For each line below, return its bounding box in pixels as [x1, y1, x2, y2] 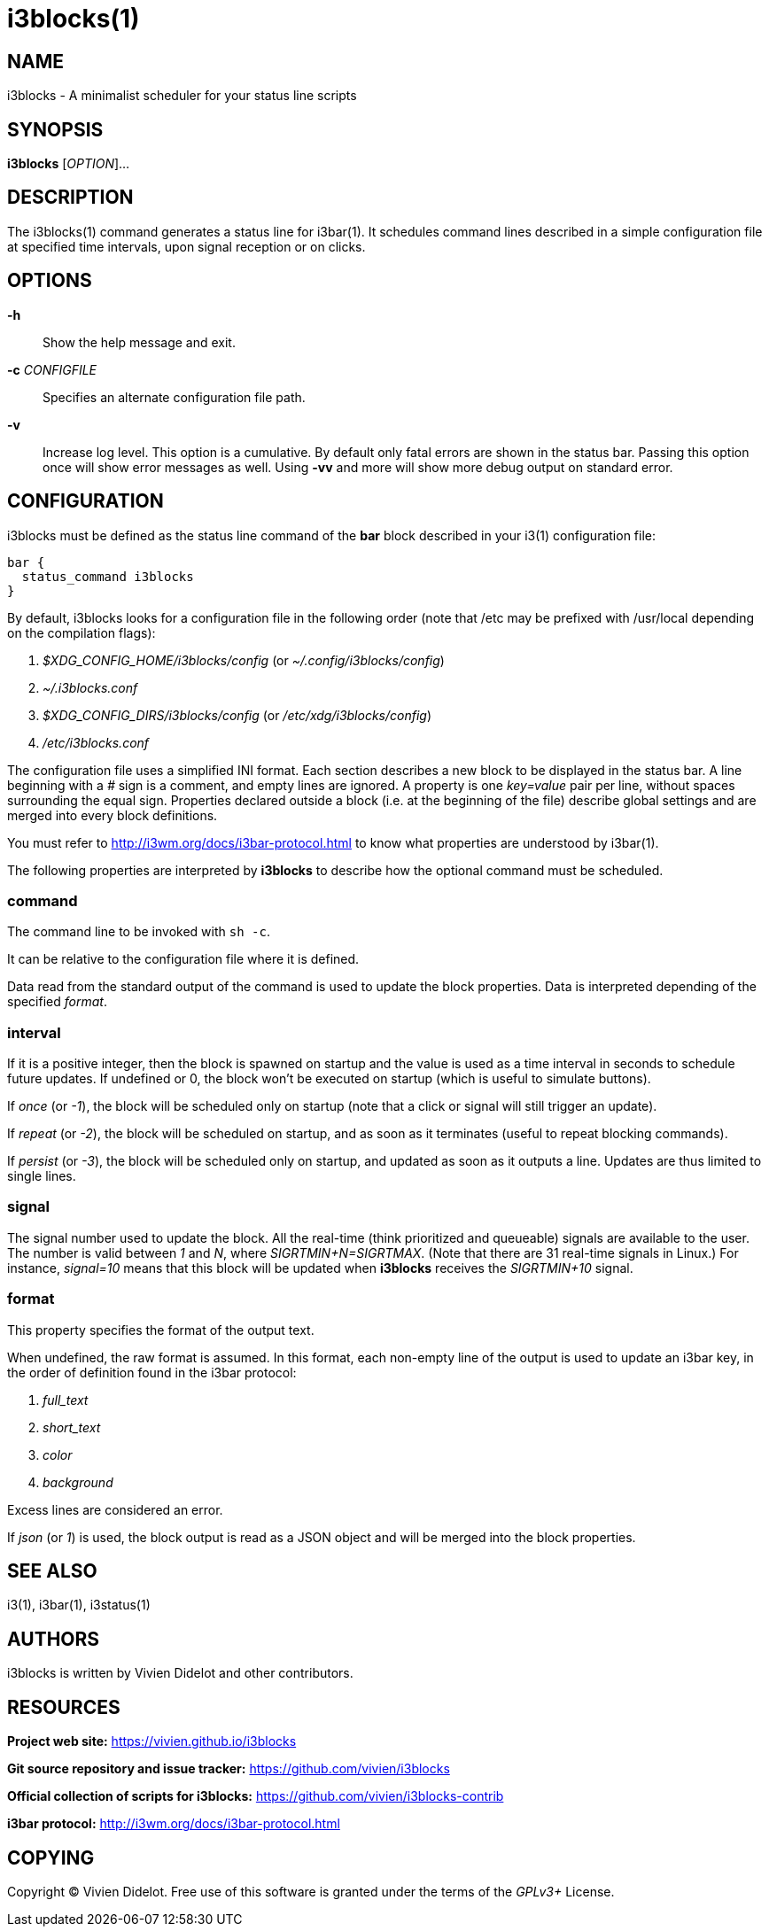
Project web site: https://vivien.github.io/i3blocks [7, 1733, 297, 1749]
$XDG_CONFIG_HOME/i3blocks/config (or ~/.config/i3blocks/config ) [43, 652, 445, 668]
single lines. [7, 1168, 76, 1184]
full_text [43, 1392, 89, 1408]
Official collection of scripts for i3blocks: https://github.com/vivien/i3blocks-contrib [7, 1788, 504, 1804]
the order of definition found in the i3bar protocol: [7, 1364, 297, 1380]
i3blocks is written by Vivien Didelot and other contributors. [7, 1665, 353, 1681]
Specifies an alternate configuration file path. [43, 389, 306, 405]
